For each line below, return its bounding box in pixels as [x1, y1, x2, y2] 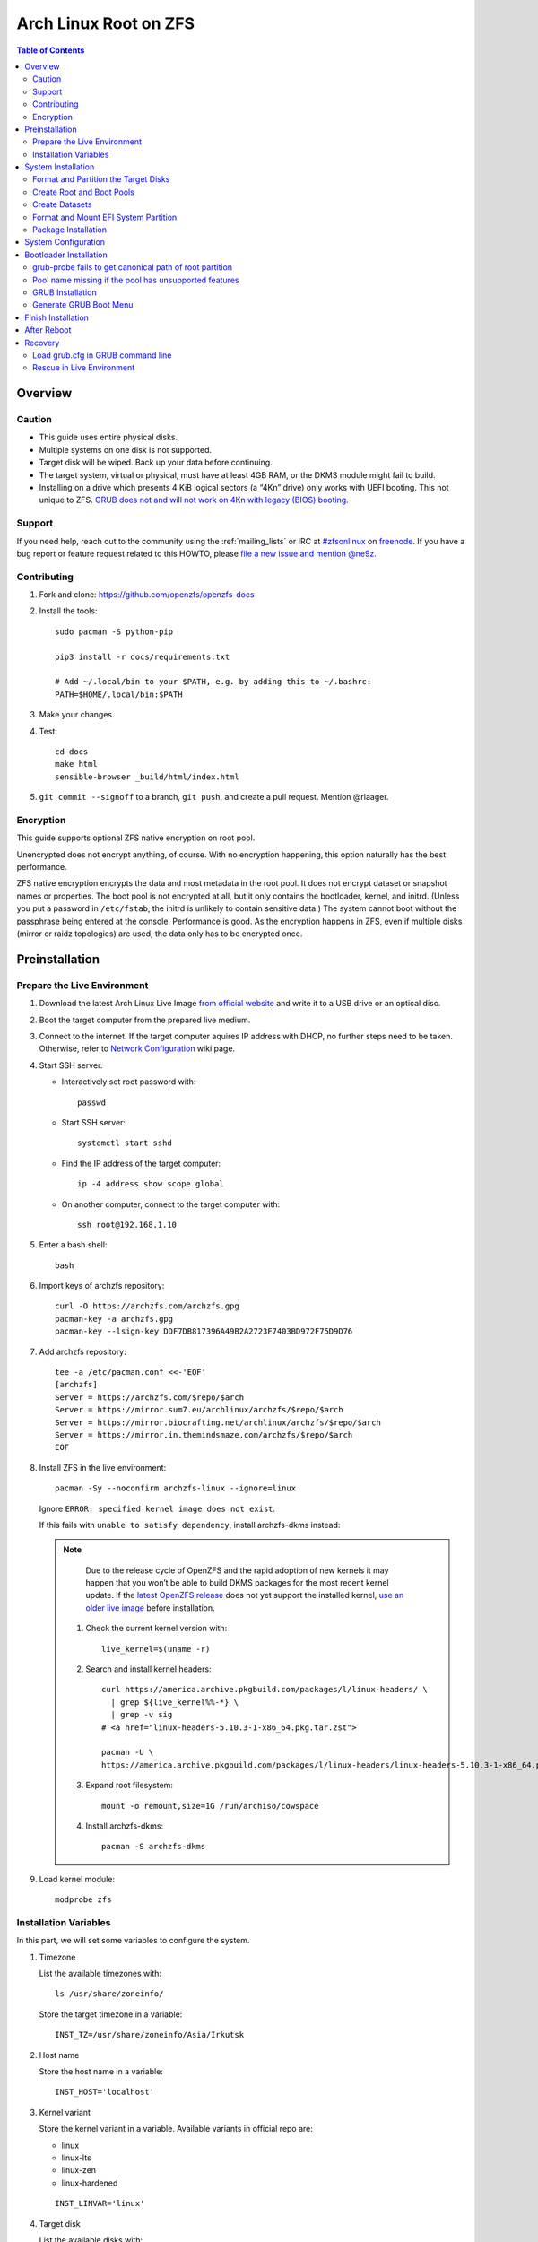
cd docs [55, 747, 89, 757]
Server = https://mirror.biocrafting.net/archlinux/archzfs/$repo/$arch [55, 1417, 381, 1428]
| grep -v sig [110, 1709, 173, 1720]
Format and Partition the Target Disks [32, 174, 170, 185]
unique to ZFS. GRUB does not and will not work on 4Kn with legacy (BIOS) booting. [39, 494, 349, 506]
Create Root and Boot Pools [32, 187, 134, 197]
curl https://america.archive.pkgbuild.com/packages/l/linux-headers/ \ [101, 1684, 428, 1695]
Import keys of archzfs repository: [39, 1281, 165, 1291]
